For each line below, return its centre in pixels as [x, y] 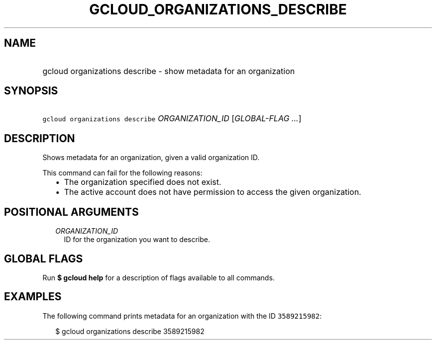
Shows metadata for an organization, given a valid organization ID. [151, 158]
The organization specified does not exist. [143, 182]
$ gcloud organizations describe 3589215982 [130, 331]
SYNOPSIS [31, 91]
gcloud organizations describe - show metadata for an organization [169, 71]
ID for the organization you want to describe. [137, 240]
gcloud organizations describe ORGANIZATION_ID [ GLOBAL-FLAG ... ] [172, 119]
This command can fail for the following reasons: [122, 173]
